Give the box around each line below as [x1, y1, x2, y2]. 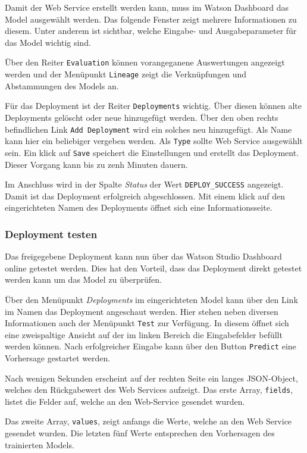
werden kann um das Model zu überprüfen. [5, 273, 162, 286]
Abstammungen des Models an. [5, 79, 119, 92]
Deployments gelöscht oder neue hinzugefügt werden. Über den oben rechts [5, 111, 278, 123]
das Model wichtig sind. [5, 36, 91, 48]
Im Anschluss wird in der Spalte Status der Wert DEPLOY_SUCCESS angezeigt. [5, 178, 284, 190]
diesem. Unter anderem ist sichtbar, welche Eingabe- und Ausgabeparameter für [5, 24, 297, 37]
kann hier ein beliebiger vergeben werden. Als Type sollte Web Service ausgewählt [5, 135, 303, 147]
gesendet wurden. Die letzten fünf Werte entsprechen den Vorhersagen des [5, 427, 275, 439]
